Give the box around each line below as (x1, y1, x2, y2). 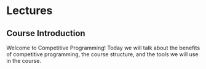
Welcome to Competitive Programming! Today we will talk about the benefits (6, 44, 200, 51)
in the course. (6, 57, 42, 64)
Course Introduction (6, 28, 85, 38)
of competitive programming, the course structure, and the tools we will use (6, 51, 199, 58)
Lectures (6, 4, 53, 18)
